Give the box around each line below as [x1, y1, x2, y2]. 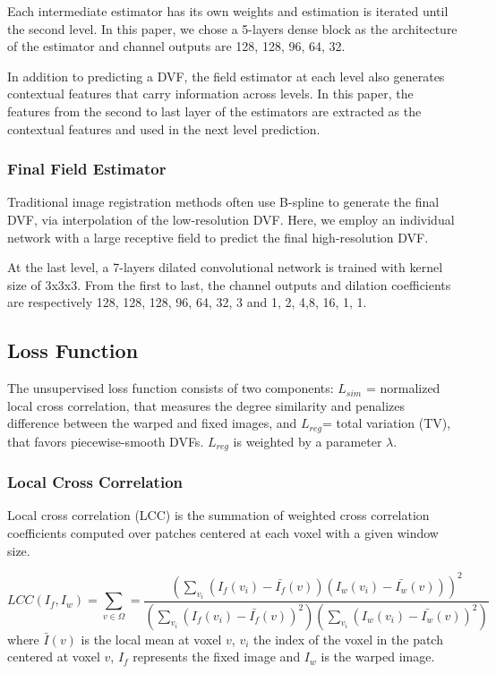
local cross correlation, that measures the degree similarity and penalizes [7, 396, 405, 414]
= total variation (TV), [321, 414, 451, 432]
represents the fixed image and [133, 647, 301, 666]
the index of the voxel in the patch [253, 629, 443, 648]
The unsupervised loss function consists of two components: [7, 379, 334, 397]
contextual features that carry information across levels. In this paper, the [7, 84, 414, 103]
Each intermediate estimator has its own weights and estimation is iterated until [7, 2, 449, 20]
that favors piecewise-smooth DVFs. [7, 431, 204, 450]
